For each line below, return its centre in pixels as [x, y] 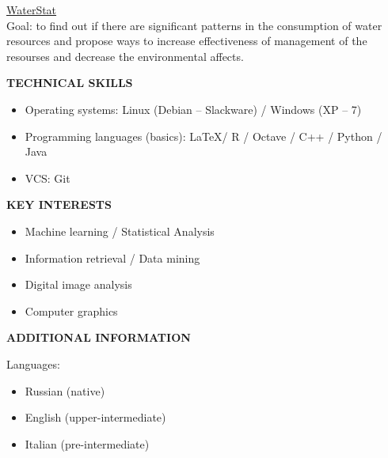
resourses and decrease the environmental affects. [125, 56]
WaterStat [32, 9]
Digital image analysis [78, 284]
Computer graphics [71, 310]
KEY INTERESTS [59, 204]
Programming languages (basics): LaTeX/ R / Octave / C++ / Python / [204, 136]
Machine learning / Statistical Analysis [120, 231]
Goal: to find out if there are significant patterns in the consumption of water [194, 25]
